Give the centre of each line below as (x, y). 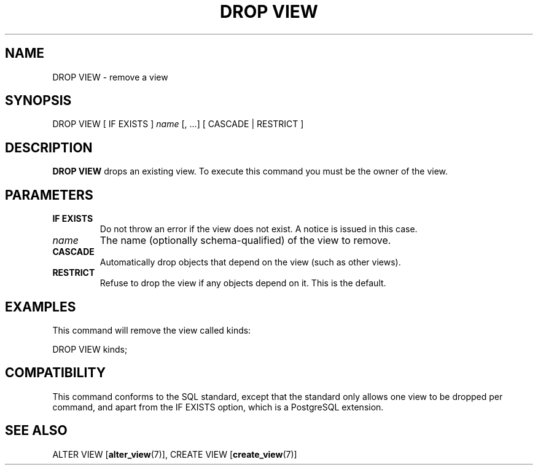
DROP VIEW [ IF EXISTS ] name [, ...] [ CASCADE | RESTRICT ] (178, 124)
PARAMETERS (49, 195)
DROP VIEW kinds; (90, 349)
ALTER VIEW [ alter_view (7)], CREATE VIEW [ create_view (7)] (175, 454)
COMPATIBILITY (55, 373)
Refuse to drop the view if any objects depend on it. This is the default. (243, 283)
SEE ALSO (36, 431)
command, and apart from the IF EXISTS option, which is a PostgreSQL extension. (218, 407)
